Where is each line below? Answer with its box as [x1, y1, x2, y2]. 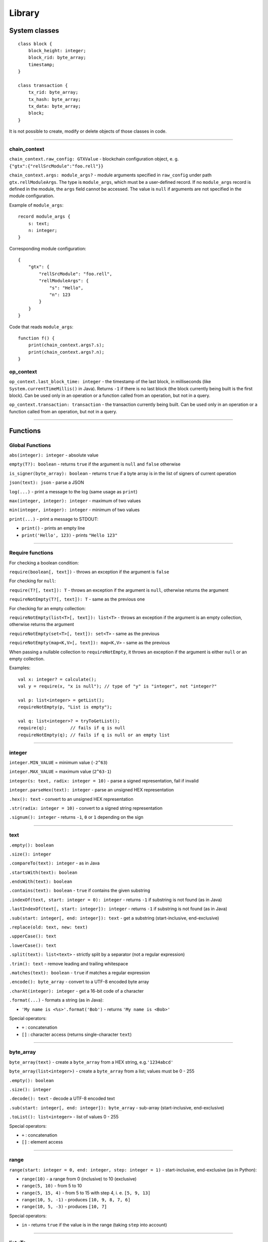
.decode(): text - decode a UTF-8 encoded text [9, 1095, 115, 1101]
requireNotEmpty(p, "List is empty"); [18, 704, 113, 710]
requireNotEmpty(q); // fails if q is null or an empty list [18, 732, 170, 738]
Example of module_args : [9, 202, 64, 208]
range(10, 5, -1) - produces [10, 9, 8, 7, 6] [21, 1197, 131, 1203]
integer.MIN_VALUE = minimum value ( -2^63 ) [9, 760, 108, 766]
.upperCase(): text [9, 933, 57, 939]
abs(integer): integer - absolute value [9, 452, 99, 458]
